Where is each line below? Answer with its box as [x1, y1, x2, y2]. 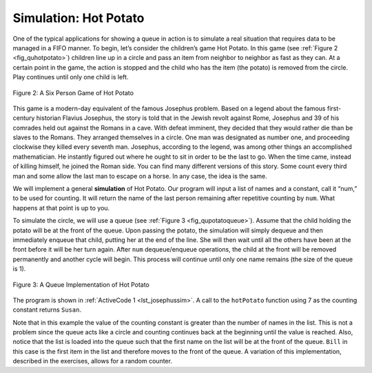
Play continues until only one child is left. [12, 73, 129, 81]
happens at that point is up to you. [12, 203, 110, 212]
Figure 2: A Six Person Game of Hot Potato [12, 88, 134, 97]
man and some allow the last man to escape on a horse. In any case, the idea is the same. [12, 172, 268, 180]
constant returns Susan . [12, 305, 82, 314]
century [12, 114, 35, 122]
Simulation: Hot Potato [12, 10, 145, 26]
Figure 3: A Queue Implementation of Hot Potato [12, 280, 149, 289]
